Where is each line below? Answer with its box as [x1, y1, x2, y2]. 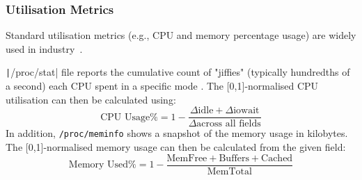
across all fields [196, 119, 261, 129]
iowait [233, 106, 260, 116]
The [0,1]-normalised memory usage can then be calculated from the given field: [6, 139, 346, 154]
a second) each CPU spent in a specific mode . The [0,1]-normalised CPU [6, 79, 319, 93]
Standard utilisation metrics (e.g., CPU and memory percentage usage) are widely [6, 28, 356, 42]
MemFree [166, 153, 207, 163]
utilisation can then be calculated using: [6, 92, 176, 106]
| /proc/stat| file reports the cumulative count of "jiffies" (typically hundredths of [6, 65, 350, 79]
